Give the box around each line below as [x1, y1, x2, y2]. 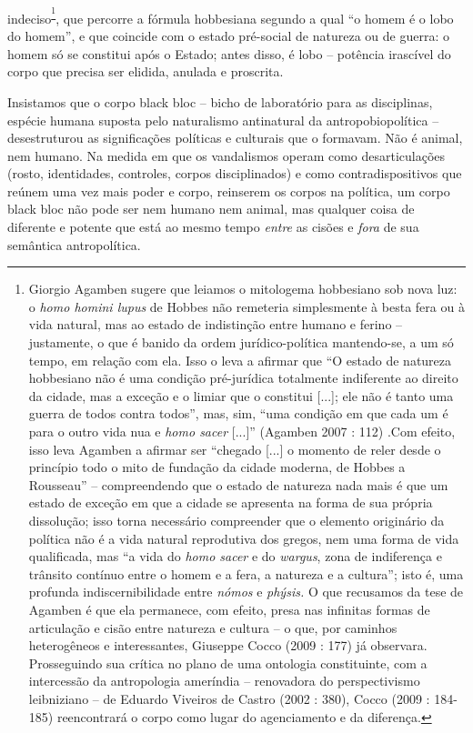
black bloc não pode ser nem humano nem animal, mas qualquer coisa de [7, 199, 415, 218]
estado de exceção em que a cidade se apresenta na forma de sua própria [28, 493, 433, 512]
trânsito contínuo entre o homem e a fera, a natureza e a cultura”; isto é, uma [28, 564, 464, 583]
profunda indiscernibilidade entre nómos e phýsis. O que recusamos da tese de [28, 582, 464, 601]
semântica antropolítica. [7, 235, 141, 254]
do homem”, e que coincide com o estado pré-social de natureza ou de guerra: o [7, 26, 449, 45]
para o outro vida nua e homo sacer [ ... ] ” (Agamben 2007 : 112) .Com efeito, [28, 422, 456, 441]
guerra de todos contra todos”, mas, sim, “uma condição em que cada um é [28, 404, 448, 423]
